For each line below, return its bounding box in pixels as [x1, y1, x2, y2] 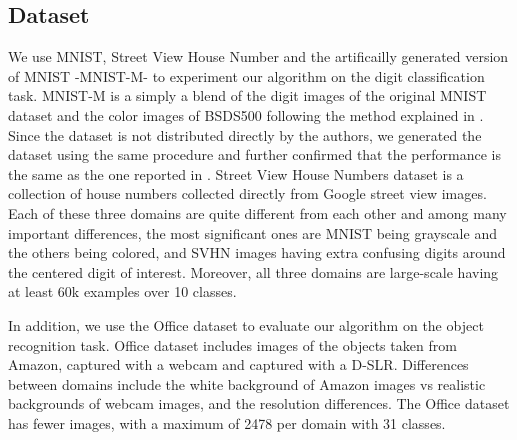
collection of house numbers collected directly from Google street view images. [8, 183, 487, 204]
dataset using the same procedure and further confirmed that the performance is [8, 144, 501, 165]
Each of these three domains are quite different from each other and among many [8, 202, 507, 223]
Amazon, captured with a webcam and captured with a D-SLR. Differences [8, 354, 469, 375]
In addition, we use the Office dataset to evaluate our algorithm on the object [8, 314, 484, 335]
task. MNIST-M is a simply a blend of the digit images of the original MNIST [8, 85, 487, 106]
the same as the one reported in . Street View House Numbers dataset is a [8, 163, 464, 184]
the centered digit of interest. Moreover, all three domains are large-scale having [8, 261, 499, 282]
